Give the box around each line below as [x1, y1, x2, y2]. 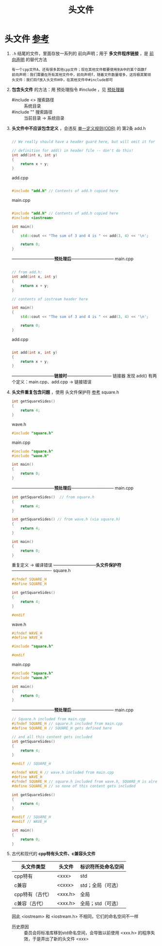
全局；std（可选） [80, 900, 122, 907]
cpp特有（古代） [14, 891, 52, 898]
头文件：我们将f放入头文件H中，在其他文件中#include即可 [11, 77, 113, 82]
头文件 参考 [4, 33, 49, 45]
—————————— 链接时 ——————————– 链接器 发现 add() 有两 [11, 373, 157, 379]
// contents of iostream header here [11, 296, 88, 301]
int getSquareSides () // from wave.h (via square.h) [11, 517, 121, 522]
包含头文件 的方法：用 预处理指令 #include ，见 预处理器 [11, 86, 125, 92]
